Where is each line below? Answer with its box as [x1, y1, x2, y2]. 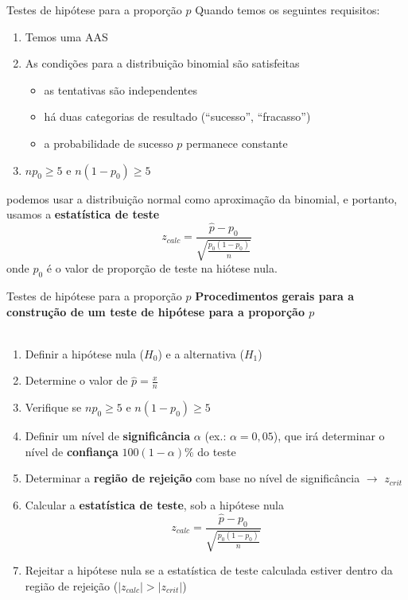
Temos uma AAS [25, 28, 108, 45]
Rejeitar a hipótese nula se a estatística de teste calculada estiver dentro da [25, 562, 393, 578]
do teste [197, 443, 236, 459]
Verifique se [25, 399, 82, 416]
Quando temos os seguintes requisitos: [195, 2, 380, 17]
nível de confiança [25, 443, 119, 459]
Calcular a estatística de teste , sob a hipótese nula [25, 496, 284, 513]
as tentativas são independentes [44, 81, 197, 98]
